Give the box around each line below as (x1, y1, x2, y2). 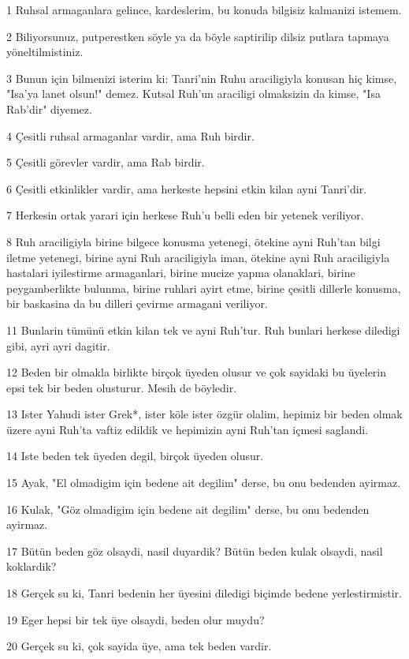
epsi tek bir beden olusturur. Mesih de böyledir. (6, 379, 237, 395)
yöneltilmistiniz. (6, 43, 84, 60)
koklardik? (6, 558, 57, 575)
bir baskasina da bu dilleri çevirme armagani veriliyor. (6, 295, 268, 312)
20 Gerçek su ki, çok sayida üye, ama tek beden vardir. (6, 638, 272, 654)
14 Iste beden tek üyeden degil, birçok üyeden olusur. (6, 447, 264, 464)
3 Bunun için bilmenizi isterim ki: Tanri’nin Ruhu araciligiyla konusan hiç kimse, (6, 69, 397, 86)
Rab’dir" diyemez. (6, 100, 92, 117)
